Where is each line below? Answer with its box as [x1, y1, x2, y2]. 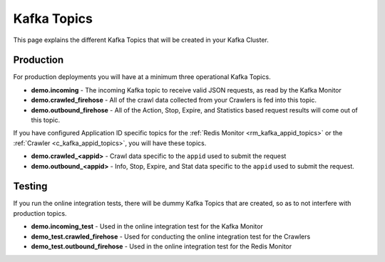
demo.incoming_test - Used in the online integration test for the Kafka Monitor [31, 222, 263, 231]
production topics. [13, 209, 67, 217]
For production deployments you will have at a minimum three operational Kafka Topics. [13, 73, 271, 81]
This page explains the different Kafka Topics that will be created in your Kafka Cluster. [13, 36, 269, 44]
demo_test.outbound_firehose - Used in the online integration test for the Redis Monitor [31, 242, 292, 251]
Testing [13, 180, 48, 192]
